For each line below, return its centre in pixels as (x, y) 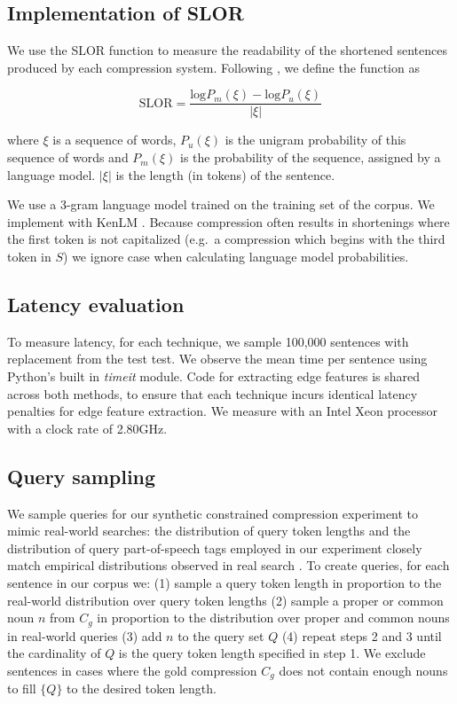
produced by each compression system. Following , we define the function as (213, 67)
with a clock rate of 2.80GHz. (87, 428)
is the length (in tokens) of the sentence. (225, 174)
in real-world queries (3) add (85, 635)
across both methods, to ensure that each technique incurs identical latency (213, 393)
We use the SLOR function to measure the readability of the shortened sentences (227, 50)
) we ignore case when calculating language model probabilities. (236, 257)
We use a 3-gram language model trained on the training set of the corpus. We (221, 204)
